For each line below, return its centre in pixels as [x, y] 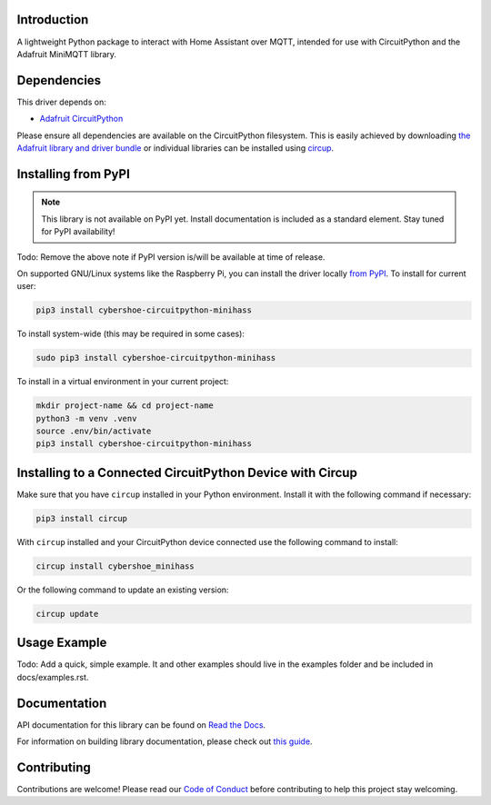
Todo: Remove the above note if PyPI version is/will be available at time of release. [171, 257]
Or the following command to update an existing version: [123, 590]
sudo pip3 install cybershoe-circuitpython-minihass [156, 358]
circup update [67, 614]
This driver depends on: [61, 102]
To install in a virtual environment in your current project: [123, 382]
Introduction [53, 20]
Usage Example [62, 643]
